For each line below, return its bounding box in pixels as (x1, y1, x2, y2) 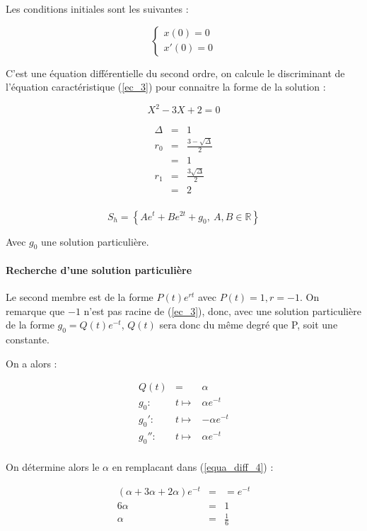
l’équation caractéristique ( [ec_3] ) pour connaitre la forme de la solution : (6, 79, 326, 94)
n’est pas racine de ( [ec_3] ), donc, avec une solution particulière (83, 303, 361, 318)
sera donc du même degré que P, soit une (159, 317, 338, 332)
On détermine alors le (6, 459, 100, 474)
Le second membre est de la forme (6, 290, 153, 304)
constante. (6, 332, 49, 347)
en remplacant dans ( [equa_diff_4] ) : (112, 459, 274, 474)
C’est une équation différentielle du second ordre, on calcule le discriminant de (6, 65, 345, 80)
